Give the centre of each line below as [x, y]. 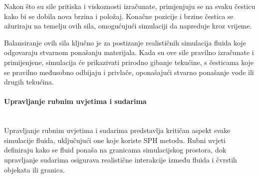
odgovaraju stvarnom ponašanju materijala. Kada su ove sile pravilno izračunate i [129, 52]
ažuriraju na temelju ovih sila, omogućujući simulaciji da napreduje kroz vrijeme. [128, 26]
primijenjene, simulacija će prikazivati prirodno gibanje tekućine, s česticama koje [129, 62]
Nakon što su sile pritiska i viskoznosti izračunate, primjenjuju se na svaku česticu [130, 6]
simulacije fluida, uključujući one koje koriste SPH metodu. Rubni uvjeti [115, 140]
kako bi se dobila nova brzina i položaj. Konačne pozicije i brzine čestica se [119, 16]
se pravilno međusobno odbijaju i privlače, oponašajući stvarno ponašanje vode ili [129, 72]
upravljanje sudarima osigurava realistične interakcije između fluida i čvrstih [121, 159]
